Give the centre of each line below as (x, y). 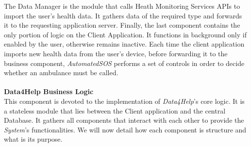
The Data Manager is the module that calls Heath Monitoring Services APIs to (122, 6)
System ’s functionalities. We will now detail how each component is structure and (125, 129)
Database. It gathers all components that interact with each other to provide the (124, 120)
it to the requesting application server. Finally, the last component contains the (122, 25)
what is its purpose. (33, 139)
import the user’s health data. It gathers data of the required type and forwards (123, 15)
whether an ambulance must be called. (61, 73)
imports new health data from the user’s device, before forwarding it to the (116, 53)
